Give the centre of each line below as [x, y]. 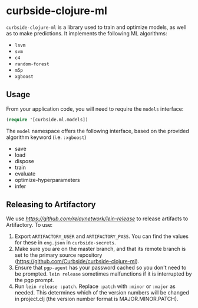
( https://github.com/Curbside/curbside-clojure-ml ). [77, 261]
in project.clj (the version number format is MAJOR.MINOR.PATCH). [96, 299]
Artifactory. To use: [29, 225]
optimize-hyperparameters [47, 180]
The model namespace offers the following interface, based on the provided [98, 131]
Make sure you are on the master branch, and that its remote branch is [100, 249]
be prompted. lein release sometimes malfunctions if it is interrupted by [103, 274]
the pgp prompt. [34, 280]
